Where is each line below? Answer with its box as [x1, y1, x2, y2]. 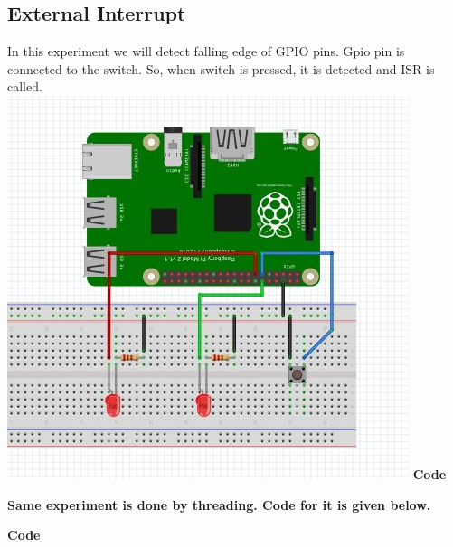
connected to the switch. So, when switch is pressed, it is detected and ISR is [7, 59, 435, 78]
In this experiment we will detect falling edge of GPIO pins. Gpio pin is [7, 42, 405, 61]
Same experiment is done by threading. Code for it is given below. [7, 495, 431, 514]
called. [7, 77, 42, 96]
